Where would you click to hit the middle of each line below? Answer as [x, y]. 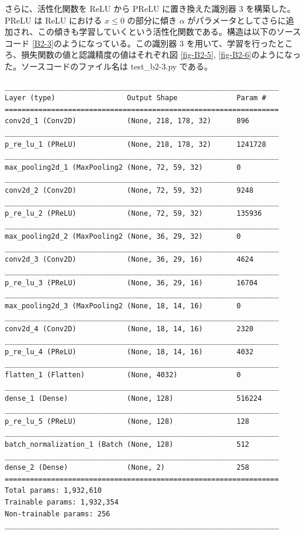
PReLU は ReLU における [54, 20]
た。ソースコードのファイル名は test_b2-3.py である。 [109, 66]
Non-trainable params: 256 [57, 514]
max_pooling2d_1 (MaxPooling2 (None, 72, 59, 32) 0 [123, 167]
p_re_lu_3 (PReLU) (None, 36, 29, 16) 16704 [131, 283]
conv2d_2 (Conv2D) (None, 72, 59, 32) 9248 [129, 190]
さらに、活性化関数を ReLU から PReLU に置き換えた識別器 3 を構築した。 [150, 8]
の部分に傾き [152, 20]
